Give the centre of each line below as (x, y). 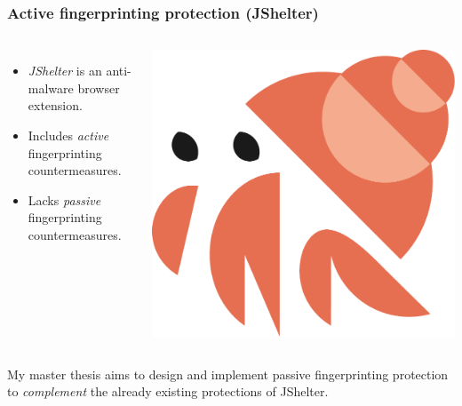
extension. (55, 105)
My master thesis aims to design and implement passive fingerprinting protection (228, 374)
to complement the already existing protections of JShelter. (168, 391)
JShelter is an (65, 71)
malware (51, 88)
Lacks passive (64, 199)
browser (99, 88)
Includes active (68, 135)
